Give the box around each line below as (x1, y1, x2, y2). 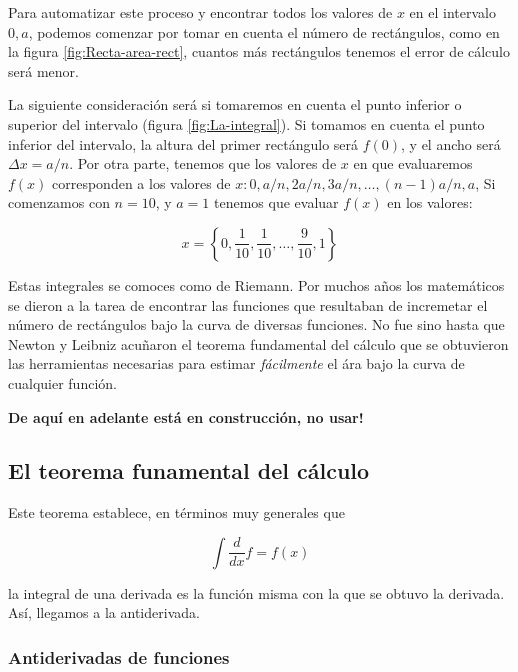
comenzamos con (8, 192, 110, 213)
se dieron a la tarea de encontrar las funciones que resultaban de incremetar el (8, 294, 488, 315)
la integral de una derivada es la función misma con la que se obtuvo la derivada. (8, 582, 505, 603)
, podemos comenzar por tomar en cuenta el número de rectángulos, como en (28, 21, 500, 42)
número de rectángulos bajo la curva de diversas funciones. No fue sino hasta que (8, 314, 505, 335)
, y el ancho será (401, 133, 501, 154)
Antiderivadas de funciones (8, 645, 230, 669)
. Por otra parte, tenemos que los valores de (69, 153, 337, 174)
